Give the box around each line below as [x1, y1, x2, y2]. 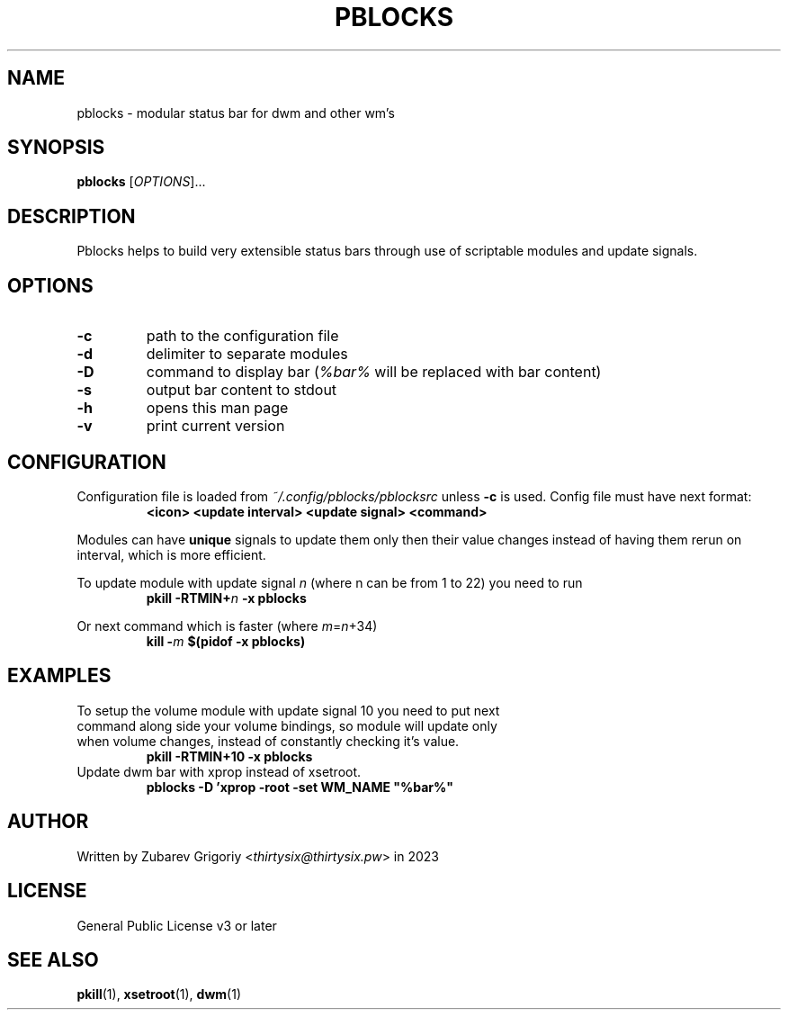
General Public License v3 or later [76, 917, 277, 933]
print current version [146, 417, 285, 436]
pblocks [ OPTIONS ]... [76, 174, 206, 190]
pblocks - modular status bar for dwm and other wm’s [76, 104, 395, 121]
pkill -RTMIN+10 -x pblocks [146, 748, 313, 764]
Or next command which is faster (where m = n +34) [76, 617, 378, 634]
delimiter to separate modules [146, 345, 348, 364]
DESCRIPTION [7, 204, 136, 228]
